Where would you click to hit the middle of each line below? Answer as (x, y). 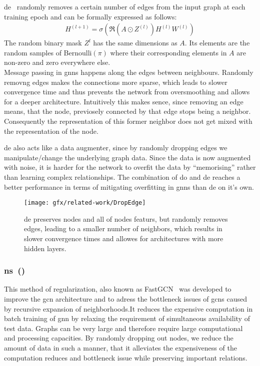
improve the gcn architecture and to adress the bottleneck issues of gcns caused (126, 298)
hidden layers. (45, 248)
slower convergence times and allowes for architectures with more (124, 238)
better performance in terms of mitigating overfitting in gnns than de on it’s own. (129, 186)
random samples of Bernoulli (48, 52)
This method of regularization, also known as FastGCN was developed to (118, 289)
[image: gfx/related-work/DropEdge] (85, 203)
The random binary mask (43, 43)
